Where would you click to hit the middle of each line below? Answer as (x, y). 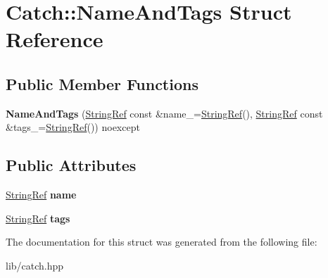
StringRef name (41, 195)
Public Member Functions (102, 83)
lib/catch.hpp (35, 265)
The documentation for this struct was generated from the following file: (162, 242)
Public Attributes (71, 165)
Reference (55, 39)
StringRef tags (38, 218)
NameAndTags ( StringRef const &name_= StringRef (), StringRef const (164, 113)
